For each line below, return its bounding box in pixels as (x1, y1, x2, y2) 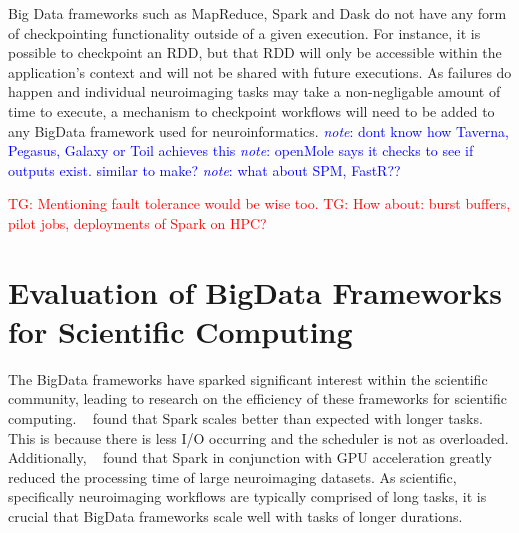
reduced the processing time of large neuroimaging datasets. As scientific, (8, 466, 457, 487)
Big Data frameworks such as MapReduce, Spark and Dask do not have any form (8, 3, 507, 23)
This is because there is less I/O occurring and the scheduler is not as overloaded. (8, 427, 509, 448)
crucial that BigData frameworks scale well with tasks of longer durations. (8, 506, 463, 526)
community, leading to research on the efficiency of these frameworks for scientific (8, 388, 507, 409)
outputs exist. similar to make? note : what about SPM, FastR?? (8, 159, 401, 180)
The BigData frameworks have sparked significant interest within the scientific (8, 368, 488, 389)
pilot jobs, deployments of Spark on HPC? (8, 212, 267, 233)
